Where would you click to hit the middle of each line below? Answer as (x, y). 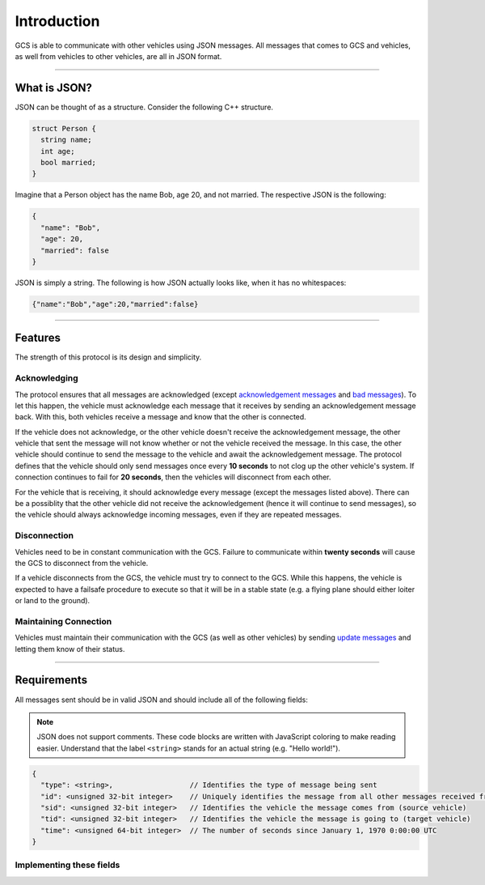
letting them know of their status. (70, 649)
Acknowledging (46, 378)
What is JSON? (54, 88)
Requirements (51, 680)
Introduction (57, 21)
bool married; (69, 162)
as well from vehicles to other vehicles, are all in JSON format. (118, 56)
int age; (58, 151)
